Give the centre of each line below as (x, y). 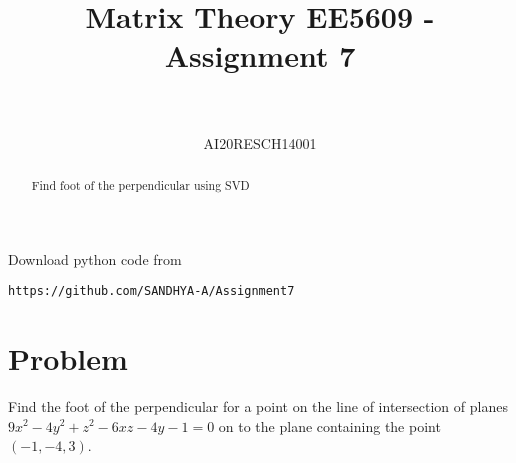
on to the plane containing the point (329, 425)
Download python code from (95, 258)
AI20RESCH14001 (260, 142)
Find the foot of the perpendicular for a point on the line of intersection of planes (258, 405)
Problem (68, 357)
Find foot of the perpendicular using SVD (140, 184)
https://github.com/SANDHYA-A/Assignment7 (151, 291)
